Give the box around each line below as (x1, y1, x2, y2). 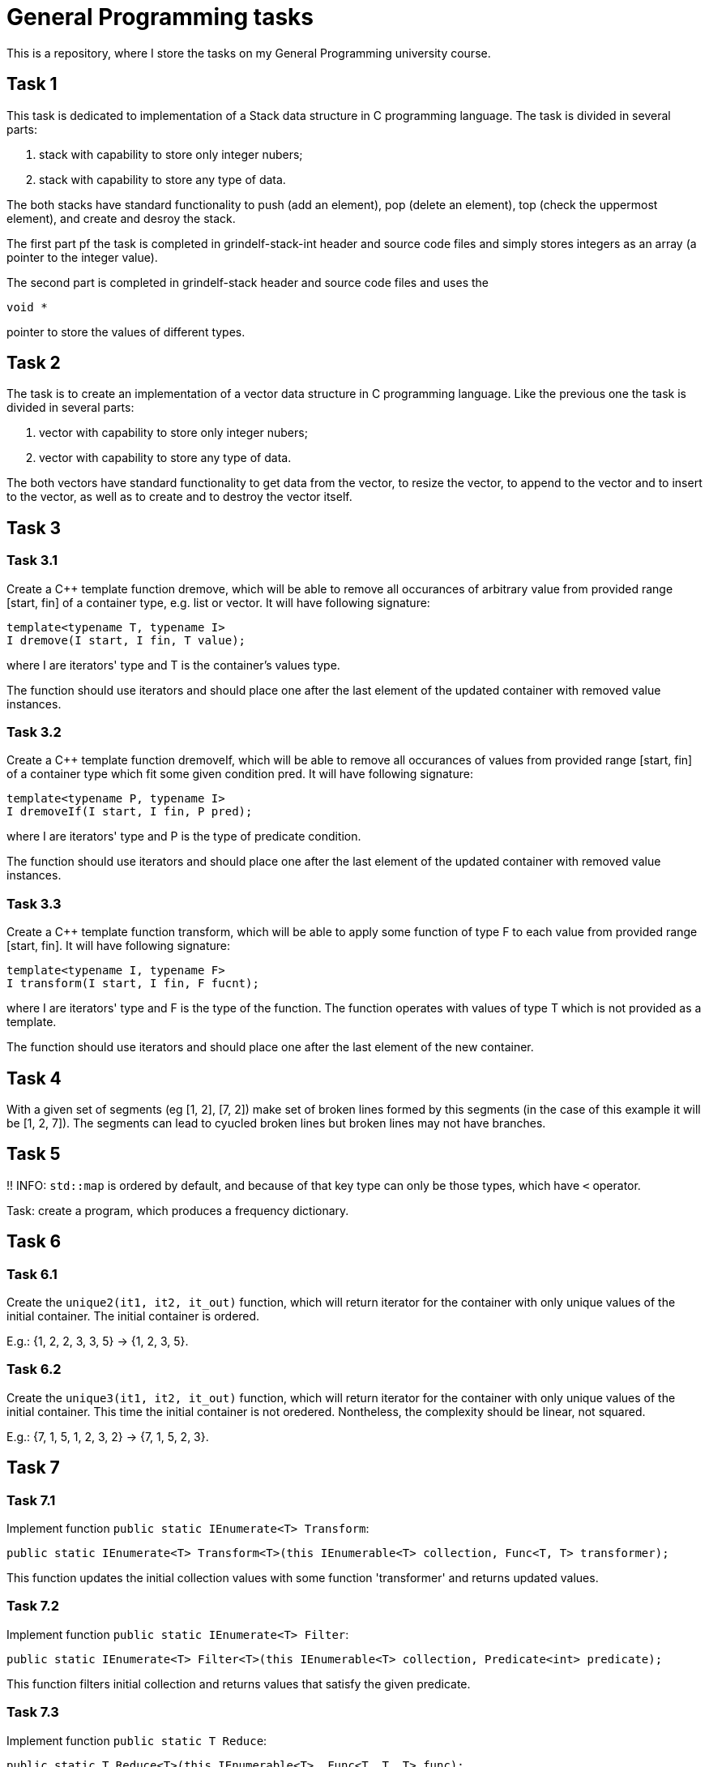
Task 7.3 (6, 1704, 59, 1721)
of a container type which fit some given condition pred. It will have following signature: (6, 767, 473, 781)
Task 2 (6, 353, 61, 374)
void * (6, 300, 48, 314)
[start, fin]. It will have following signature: (6, 939, 230, 953)
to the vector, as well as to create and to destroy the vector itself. (6, 490, 352, 504)
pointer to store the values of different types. (6, 324, 246, 339)
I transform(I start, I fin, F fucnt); (6, 977, 259, 990)
